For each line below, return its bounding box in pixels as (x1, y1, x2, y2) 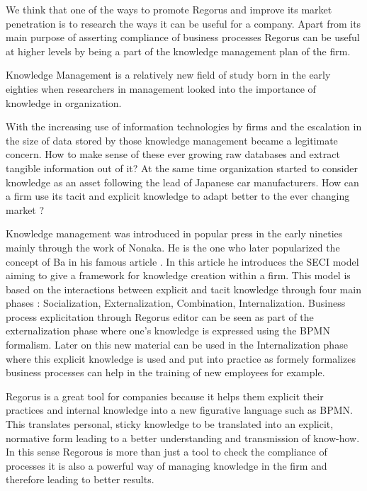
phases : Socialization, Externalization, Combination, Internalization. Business (6, 295, 346, 310)
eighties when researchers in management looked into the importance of (6, 81, 316, 96)
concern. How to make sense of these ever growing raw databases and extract (6, 147, 340, 162)
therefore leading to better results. (6, 472, 154, 487)
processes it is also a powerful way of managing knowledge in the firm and (6, 458, 327, 473)
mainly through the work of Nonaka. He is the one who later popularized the (6, 239, 340, 254)
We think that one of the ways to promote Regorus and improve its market (6, 2, 332, 16)
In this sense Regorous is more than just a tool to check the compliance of (6, 444, 327, 459)
